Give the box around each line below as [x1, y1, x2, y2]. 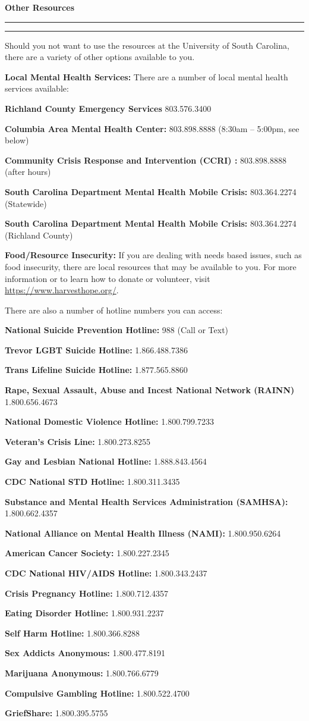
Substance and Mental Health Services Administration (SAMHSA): [5, 495, 288, 507]
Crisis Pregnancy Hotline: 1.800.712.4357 [5, 587, 169, 599]
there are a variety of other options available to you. [5, 51, 195, 63]
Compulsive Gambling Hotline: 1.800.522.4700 [5, 686, 190, 699]
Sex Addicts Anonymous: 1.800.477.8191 [5, 647, 166, 659]
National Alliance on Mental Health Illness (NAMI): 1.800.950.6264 [5, 526, 281, 539]
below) [5, 134, 29, 146]
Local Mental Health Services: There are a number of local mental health [5, 70, 288, 83]
